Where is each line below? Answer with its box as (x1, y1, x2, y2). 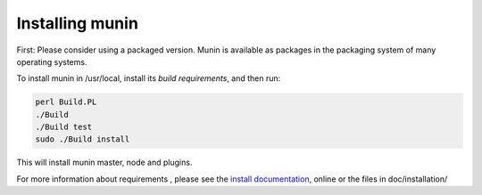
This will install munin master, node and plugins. (16, 157, 193, 168)
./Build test (35, 122, 93, 133)
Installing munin (16, 13, 138, 33)
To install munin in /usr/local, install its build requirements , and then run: (16, 73, 281, 84)
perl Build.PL (35, 97, 97, 107)
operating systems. (16, 56, 87, 67)
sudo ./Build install (35, 134, 130, 144)
